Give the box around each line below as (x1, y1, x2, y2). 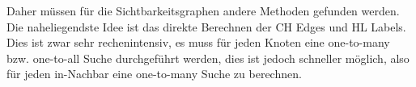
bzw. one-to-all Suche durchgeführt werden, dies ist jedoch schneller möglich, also (6, 49, 410, 66)
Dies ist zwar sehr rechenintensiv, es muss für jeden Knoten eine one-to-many (6, 34, 390, 51)
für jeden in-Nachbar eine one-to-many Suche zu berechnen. (6, 65, 302, 82)
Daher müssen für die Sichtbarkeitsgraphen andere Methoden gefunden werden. (6, 2, 400, 19)
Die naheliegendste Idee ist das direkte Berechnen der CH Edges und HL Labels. (6, 18, 406, 35)
